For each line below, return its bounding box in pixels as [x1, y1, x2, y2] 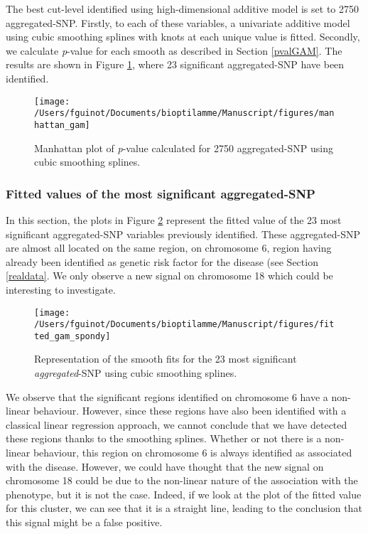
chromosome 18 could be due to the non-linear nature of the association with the [6, 473, 358, 488]
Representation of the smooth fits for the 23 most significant [34, 351, 297, 366]
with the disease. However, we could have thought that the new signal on [6, 459, 324, 474]
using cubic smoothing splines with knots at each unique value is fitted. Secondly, [6, 29, 360, 44]
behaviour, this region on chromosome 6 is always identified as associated [33, 445, 352, 460]
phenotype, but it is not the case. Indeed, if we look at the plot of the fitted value [6, 486, 362, 501]
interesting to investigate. [6, 282, 116, 297]
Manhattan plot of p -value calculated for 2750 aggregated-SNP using [34, 140, 333, 155]
